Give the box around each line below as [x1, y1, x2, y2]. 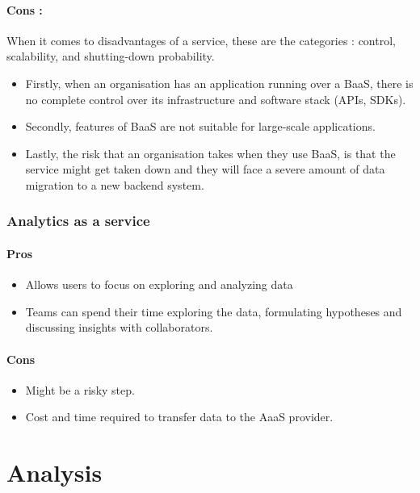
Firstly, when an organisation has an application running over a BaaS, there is [25, 74, 414, 91]
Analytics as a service [6, 211, 150, 231]
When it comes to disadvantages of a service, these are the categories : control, [6, 31, 396, 48]
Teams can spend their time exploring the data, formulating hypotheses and [25, 303, 402, 320]
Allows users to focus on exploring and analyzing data [25, 276, 293, 293]
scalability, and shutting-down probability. [6, 48, 215, 65]
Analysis [6, 456, 103, 489]
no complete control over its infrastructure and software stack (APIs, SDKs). [25, 90, 406, 107]
